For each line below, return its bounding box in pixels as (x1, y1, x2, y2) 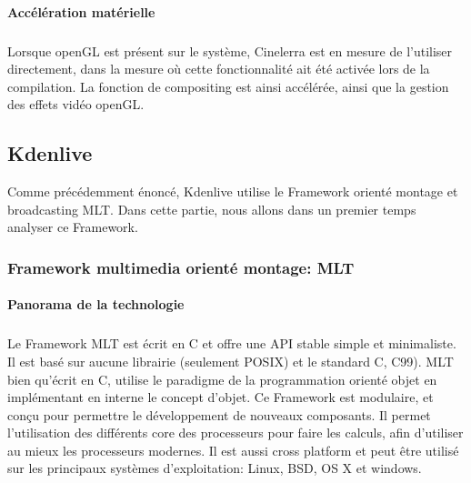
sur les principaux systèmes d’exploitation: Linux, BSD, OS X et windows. (7, 458, 422, 478)
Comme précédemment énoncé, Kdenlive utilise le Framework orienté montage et (7, 182, 458, 201)
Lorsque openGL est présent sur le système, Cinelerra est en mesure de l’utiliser (7, 41, 453, 60)
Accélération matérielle (7, 2, 155, 21)
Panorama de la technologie (7, 295, 185, 314)
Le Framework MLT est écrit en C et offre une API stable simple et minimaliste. (7, 334, 456, 353)
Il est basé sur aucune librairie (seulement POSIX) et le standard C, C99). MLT (7, 351, 454, 370)
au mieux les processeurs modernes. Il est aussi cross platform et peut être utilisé (7, 440, 459, 459)
